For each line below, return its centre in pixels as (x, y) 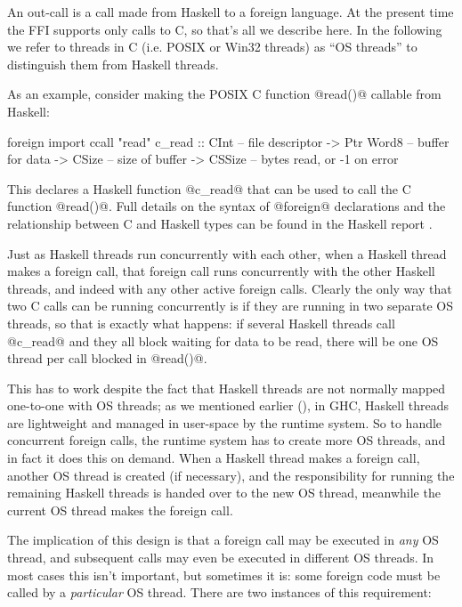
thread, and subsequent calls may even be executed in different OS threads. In (221, 558)
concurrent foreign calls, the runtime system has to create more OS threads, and (227, 440)
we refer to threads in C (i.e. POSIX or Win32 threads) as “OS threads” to (212, 47)
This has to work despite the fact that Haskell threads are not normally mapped (227, 388)
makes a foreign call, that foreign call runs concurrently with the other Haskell (221, 271)
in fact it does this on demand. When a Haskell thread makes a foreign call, (214, 458)
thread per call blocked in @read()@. (107, 358)
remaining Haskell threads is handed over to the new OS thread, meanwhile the (224, 493)
